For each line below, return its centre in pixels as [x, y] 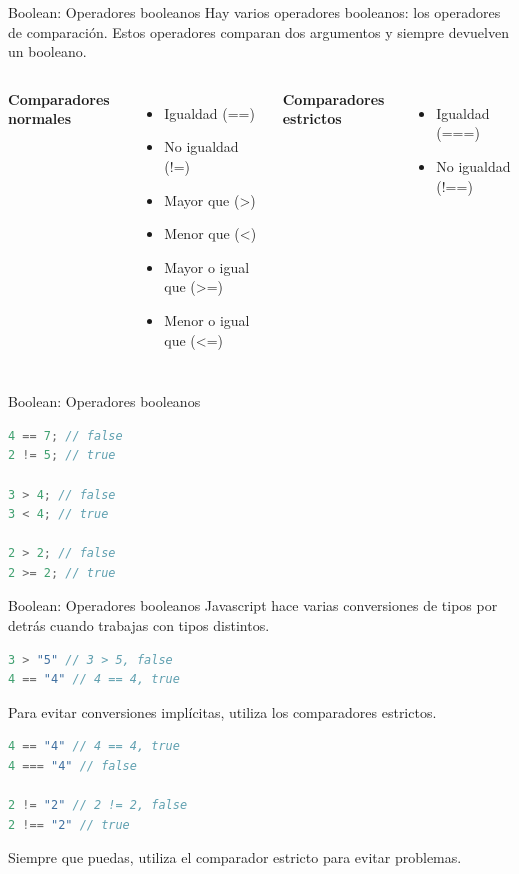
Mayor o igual [207, 266]
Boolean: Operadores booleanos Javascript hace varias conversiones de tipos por [253, 605]
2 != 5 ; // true [62, 455]
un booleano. [47, 51]
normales [40, 118]
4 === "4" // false [72, 766]
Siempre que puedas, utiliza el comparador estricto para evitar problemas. [235, 857]
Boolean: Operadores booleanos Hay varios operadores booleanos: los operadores [254, 12]
